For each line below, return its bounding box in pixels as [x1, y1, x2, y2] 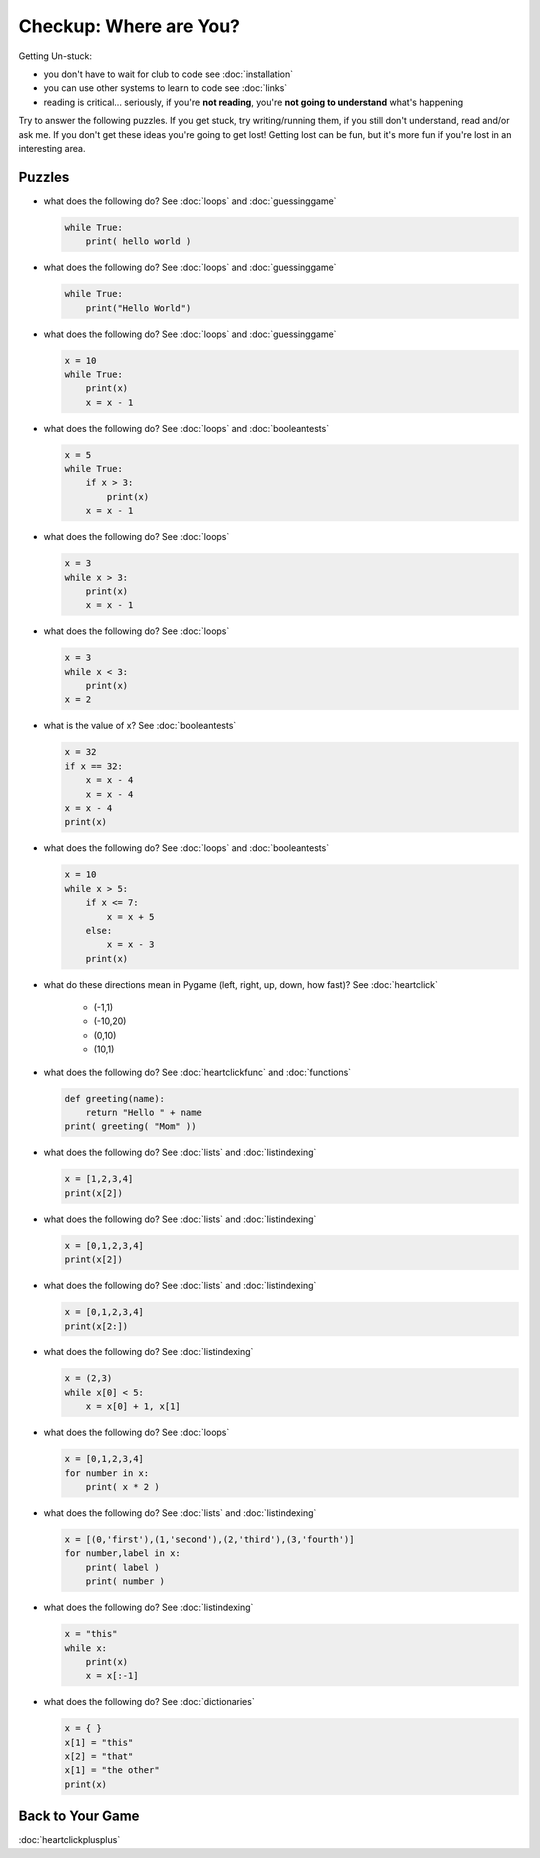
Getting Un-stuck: [18, 50, 93, 62]
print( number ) [85, 1576, 165, 1587]
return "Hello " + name [85, 1107, 202, 1119]
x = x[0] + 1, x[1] [85, 1401, 182, 1412]
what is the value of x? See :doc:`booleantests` [43, 720, 237, 732]
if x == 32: [64, 760, 124, 772]
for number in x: [64, 1467, 150, 1479]
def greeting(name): [64, 1093, 165, 1104]
